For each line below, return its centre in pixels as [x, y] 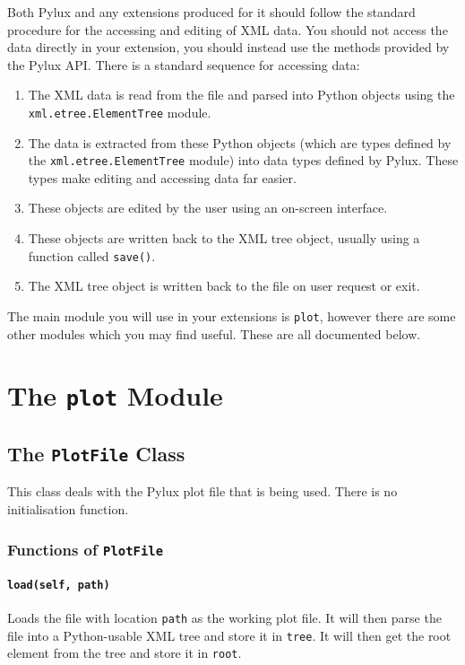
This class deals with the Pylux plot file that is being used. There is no [202, 491]
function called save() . [92, 255]
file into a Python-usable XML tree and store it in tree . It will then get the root [229, 635]
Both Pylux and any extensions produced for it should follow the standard [211, 12]
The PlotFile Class [96, 454]
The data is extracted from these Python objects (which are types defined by [240, 142]
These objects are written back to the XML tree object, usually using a [224, 238]
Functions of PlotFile [86, 549]
